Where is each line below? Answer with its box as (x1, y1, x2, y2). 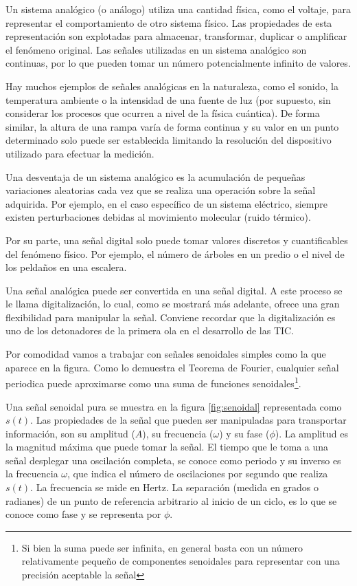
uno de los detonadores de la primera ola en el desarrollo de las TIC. (5, 323, 295, 338)
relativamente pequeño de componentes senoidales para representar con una (21, 554, 340, 568)
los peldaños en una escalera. (5, 260, 127, 274)
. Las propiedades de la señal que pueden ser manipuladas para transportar (30, 413, 347, 427)
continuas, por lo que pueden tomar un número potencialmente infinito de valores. (5, 56, 351, 70)
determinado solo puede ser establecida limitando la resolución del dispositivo (5, 133, 332, 147)
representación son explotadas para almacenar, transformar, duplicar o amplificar (5, 29, 347, 43)
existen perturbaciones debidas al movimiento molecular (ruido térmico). (5, 210, 311, 224)
